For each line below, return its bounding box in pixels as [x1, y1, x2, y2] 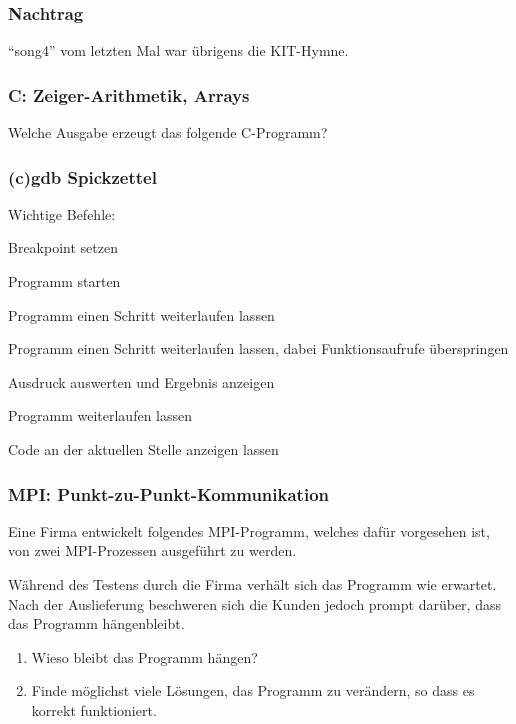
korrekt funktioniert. [31, 699, 157, 720]
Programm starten [8, 271, 121, 292]
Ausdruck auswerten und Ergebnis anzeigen [8, 371, 275, 392]
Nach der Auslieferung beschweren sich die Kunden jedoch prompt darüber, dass [8, 593, 501, 614]
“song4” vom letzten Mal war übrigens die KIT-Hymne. [8, 40, 349, 61]
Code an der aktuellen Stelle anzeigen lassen [8, 439, 279, 459]
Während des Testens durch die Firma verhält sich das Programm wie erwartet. [8, 574, 497, 594]
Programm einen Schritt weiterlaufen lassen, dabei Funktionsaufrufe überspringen [8, 338, 509, 359]
